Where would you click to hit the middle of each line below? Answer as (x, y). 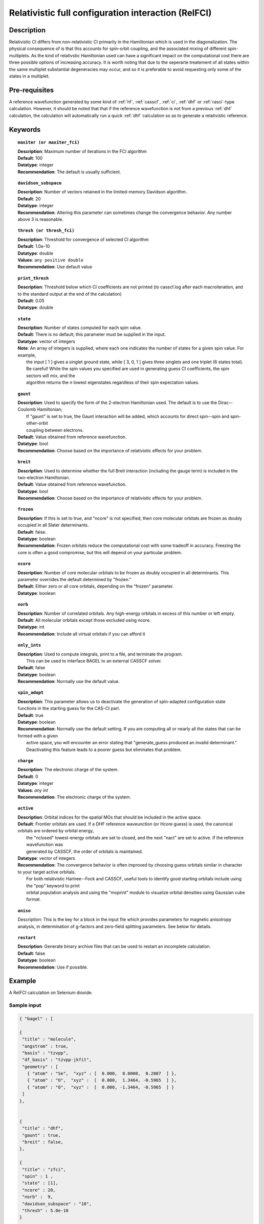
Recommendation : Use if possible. (53, 967)
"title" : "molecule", (49, 1039)
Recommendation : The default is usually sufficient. (69, 172)
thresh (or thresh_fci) (46, 231)
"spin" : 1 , (38, 1176)
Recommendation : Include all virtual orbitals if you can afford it (81, 634)
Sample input (25, 1005)
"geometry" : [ (40, 1067)
